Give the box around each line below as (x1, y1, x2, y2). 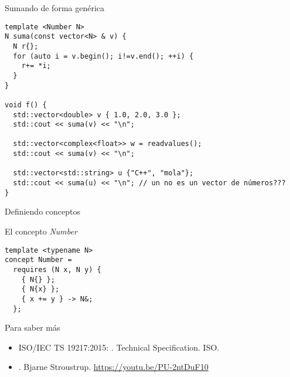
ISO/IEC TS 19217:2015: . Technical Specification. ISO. (18, 341, 220, 353)
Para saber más (5, 321, 60, 334)
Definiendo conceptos (5, 205, 80, 218)
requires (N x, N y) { (13, 265, 101, 274)
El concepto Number (5, 225, 77, 237)
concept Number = (5, 256, 72, 264)
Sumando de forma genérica (5, 2, 105, 13)
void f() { (5, 100, 47, 109)
